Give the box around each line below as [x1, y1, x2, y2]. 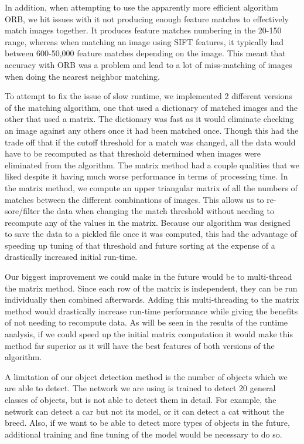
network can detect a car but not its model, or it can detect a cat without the [5, 405, 284, 417]
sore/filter [5, 205, 40, 217]
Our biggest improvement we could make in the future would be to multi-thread [5, 270, 292, 283]
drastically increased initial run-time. [5, 250, 138, 263]
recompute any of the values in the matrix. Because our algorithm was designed [5, 216, 291, 228]
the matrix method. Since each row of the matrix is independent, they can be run [5, 282, 298, 294]
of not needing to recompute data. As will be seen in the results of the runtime [5, 316, 288, 328]
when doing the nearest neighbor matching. [5, 70, 160, 82]
